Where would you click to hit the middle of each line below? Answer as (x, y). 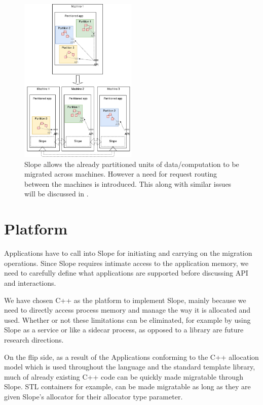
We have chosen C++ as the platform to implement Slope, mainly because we (125, 300)
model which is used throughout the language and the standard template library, (130, 367)
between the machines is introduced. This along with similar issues (128, 183)
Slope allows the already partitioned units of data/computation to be (132, 164)
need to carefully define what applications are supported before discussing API (126, 273)
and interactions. (30, 282)
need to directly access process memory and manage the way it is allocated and (127, 310)
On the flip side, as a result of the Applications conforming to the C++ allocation (131, 357)
